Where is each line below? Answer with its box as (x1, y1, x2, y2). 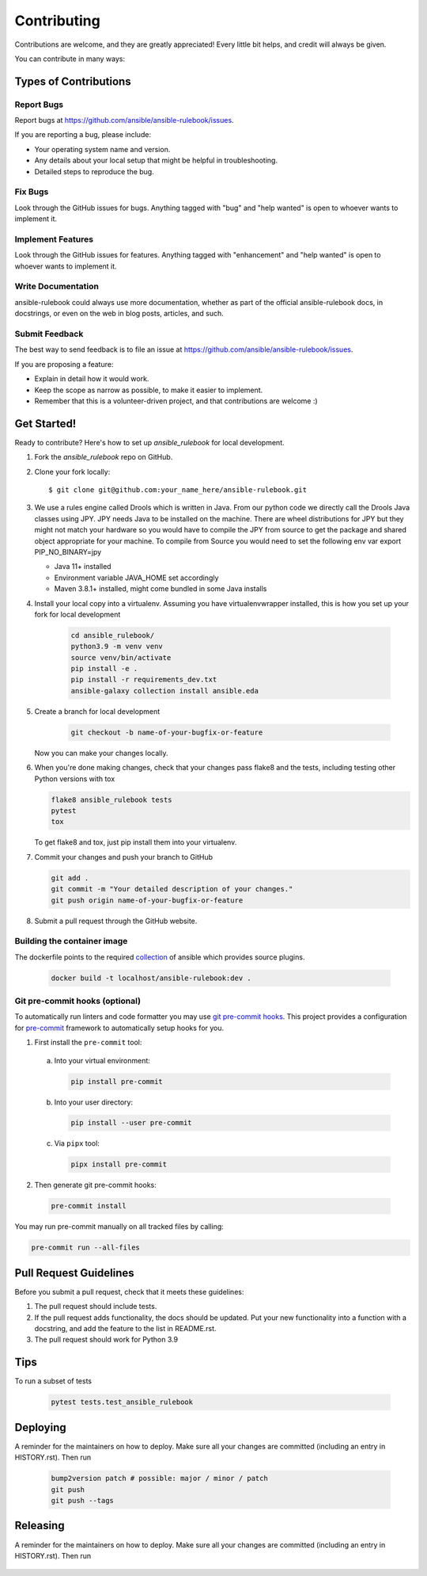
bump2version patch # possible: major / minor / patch (51, 1474, 268, 1483)
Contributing (14, 12, 100, 29)
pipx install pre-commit (70, 1160, 168, 1169)
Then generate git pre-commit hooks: (34, 1181, 157, 1190)
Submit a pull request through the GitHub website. (34, 916, 198, 925)
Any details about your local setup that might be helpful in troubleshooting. (34, 155, 278, 166)
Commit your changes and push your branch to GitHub (34, 852, 213, 861)
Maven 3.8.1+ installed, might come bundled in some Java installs (54, 584, 267, 593)
